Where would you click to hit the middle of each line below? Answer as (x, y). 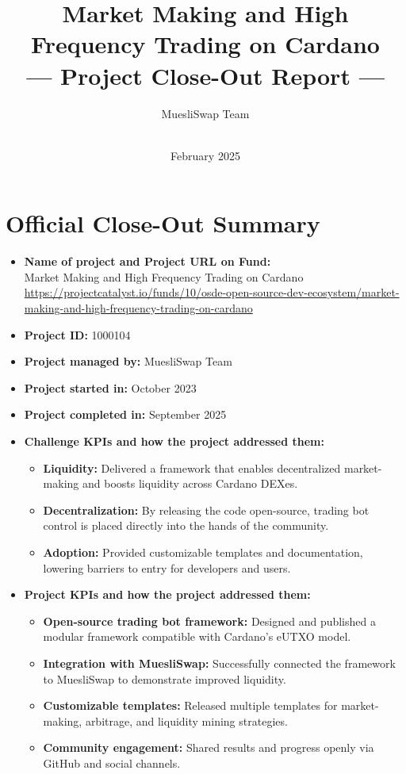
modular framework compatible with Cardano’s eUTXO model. (197, 636)
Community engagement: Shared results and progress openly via (209, 747)
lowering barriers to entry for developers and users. (167, 567)
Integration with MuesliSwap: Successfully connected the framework (219, 663)
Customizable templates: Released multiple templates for (190, 705)
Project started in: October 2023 (110, 387)
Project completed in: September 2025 (125, 414)
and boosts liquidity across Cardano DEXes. (190, 483)
